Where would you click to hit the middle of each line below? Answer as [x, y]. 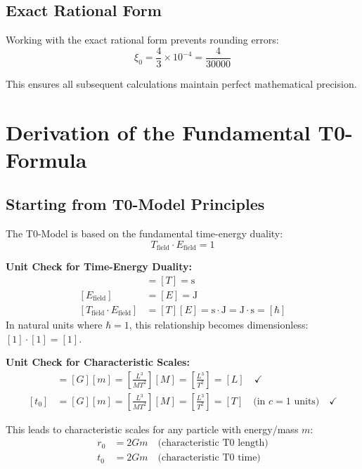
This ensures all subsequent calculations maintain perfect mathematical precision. [181, 83]
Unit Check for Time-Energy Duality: [99, 266]
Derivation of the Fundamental [158, 132]
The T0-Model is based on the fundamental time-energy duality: [144, 233]
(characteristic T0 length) [213, 443]
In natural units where [54, 324]
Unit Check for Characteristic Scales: [98, 362]
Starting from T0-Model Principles [135, 204]
